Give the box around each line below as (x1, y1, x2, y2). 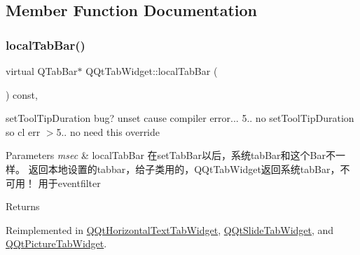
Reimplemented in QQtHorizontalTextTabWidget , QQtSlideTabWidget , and (6, 222, 334, 237)
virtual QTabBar (6, 64, 78, 78)
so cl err (6, 124, 41, 139)
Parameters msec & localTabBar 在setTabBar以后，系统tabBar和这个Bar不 (6, 148, 335, 163)
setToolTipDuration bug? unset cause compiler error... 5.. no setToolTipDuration (6, 111, 354, 125)
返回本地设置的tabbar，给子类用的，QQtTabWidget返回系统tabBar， (28, 161, 340, 176)
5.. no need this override (56, 124, 160, 139)
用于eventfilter (38, 175, 101, 190)
